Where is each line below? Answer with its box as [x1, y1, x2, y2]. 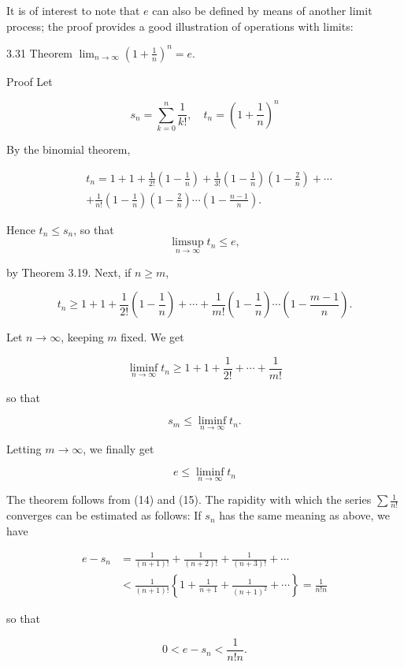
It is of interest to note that [6, 2, 140, 18]
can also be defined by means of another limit [152, 2, 372, 18]
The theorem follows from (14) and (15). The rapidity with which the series [6, 491, 372, 508]
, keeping [61, 329, 104, 345]
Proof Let [6, 73, 53, 89]
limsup [172, 237, 204, 248]
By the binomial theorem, [6, 141, 131, 158]
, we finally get [83, 440, 154, 456]
